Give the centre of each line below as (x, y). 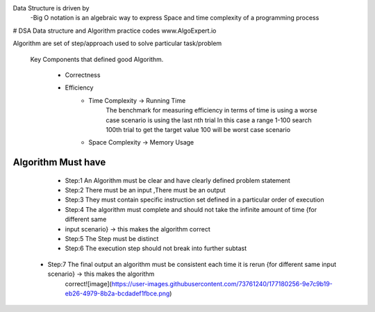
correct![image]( (89, 284)
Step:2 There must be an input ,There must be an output (145, 190)
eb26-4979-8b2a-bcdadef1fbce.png (117, 293)
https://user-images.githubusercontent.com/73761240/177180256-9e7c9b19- (222, 284)
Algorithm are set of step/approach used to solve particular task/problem (117, 43)
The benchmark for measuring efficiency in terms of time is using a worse (211, 110)
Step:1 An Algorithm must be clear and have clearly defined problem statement (178, 180)
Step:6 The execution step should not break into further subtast (156, 248)
